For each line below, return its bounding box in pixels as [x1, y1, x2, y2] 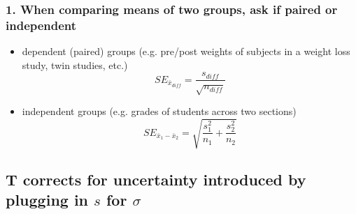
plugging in [6, 189, 89, 211]
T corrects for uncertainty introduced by [6, 168, 306, 190]
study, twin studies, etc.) [22, 57, 128, 72]
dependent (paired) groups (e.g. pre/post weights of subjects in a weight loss [22, 44, 350, 59]
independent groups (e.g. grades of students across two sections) [22, 104, 297, 119]
